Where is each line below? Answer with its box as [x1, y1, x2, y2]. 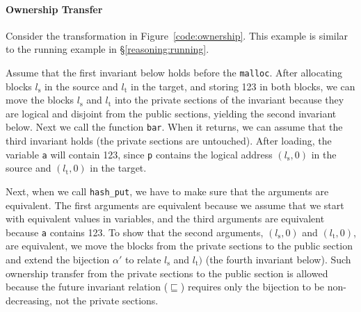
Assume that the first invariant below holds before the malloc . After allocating [6, 65, 343, 79]
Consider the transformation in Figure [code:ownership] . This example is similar [6, 28, 348, 42]
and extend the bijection [6, 252, 110, 267]
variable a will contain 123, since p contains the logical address [6, 147, 273, 161]
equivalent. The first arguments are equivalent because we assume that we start [6, 197, 344, 212]
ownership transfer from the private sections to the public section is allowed [6, 265, 328, 280]
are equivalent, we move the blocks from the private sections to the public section [6, 238, 353, 253]
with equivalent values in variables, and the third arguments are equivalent [6, 211, 325, 226]
